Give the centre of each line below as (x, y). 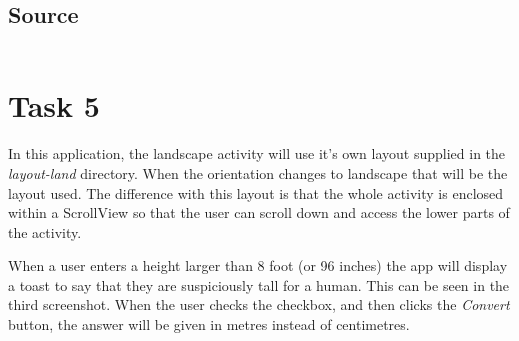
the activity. (45, 231)
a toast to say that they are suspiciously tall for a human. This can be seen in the (259, 284)
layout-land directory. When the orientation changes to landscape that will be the (258, 172)
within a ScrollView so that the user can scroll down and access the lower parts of (259, 212)
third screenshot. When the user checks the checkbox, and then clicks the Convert (259, 304)
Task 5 (54, 105)
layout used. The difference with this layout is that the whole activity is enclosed (256, 192)
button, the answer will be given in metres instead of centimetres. (209, 324)
